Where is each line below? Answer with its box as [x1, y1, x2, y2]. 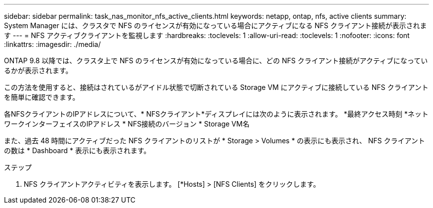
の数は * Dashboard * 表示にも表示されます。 [4, 146, 151, 155]
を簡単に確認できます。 [4, 93, 80, 101]
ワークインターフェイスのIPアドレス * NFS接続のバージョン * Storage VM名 [4, 120, 250, 128]
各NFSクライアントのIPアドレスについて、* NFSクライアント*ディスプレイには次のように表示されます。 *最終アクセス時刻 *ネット [4, 110, 429, 118]
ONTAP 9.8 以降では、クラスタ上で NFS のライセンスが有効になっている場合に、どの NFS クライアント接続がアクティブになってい [4, 56, 428, 65]
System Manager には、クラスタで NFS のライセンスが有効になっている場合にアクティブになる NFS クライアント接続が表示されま [4, 21, 427, 30]
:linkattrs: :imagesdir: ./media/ [4, 40, 101, 48]
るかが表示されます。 [4, 66, 73, 75]
